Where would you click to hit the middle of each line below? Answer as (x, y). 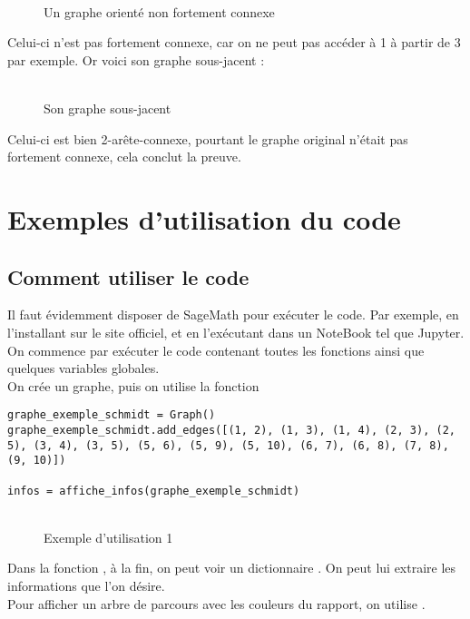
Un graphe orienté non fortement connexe (159, 11)
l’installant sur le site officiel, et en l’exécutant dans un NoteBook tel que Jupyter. (236, 332)
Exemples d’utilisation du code (204, 218)
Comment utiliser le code (128, 276)
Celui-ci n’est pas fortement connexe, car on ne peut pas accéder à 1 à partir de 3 (234, 42)
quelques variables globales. (83, 368)
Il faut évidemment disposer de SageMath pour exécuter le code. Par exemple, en (233, 314)
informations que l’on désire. (86, 586)
